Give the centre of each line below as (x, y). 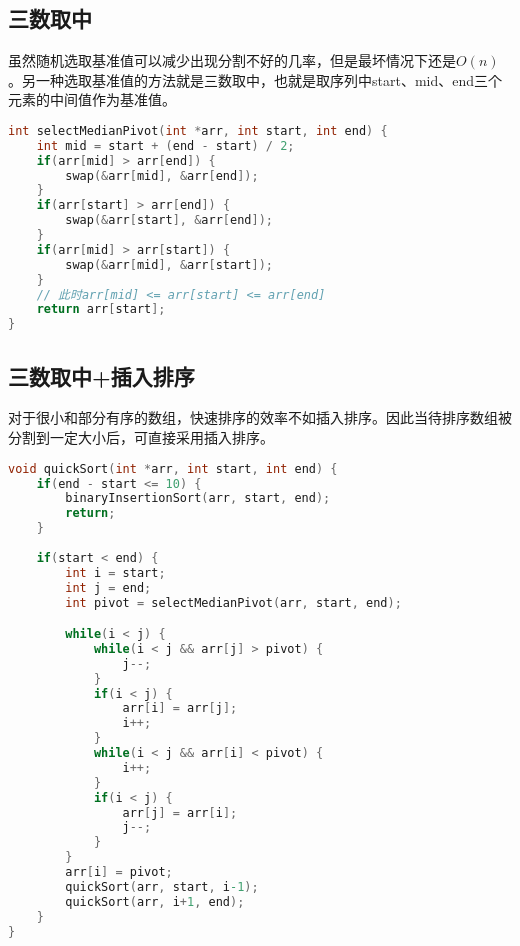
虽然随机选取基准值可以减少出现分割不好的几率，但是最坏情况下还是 (232, 60)
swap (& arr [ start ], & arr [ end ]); (169, 220)
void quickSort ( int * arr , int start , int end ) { (173, 468)
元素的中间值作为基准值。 (92, 99)
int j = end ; (108, 587)
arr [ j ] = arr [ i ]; (180, 812)
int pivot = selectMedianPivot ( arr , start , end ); (233, 602)
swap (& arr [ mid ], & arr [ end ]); (162, 175)
